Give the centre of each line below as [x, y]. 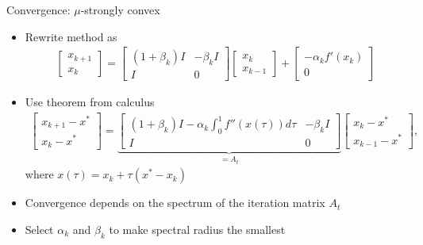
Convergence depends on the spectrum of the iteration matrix [175, 203]
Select [39, 229]
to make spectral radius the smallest [197, 229]
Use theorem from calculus [90, 102]
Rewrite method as [71, 36]
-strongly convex [120, 10]
